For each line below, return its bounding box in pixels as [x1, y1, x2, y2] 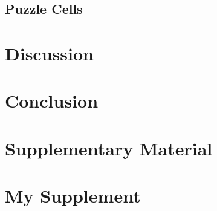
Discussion [5, 41, 94, 65]
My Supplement [5, 183, 141, 208]
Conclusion [5, 88, 99, 113]
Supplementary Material [5, 135, 213, 160]
